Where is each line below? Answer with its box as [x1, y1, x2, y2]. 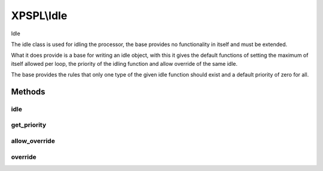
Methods [11, 87, 45, 97]
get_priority [11, 121, 47, 129]
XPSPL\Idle [11, 9, 68, 22]
